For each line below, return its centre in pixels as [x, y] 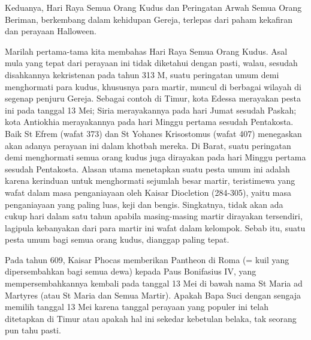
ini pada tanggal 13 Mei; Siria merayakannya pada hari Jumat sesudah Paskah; [151, 110]
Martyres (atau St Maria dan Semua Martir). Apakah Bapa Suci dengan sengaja [153, 295]
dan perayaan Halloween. [51, 31]
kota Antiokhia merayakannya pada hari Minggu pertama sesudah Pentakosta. [149, 122]
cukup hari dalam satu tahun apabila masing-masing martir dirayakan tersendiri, [154, 216]
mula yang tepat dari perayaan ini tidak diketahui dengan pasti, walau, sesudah [151, 63]
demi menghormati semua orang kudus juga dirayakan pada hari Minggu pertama [155, 157]
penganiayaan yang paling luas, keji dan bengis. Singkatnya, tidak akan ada [144, 204]
